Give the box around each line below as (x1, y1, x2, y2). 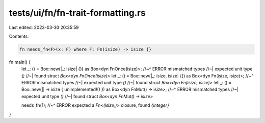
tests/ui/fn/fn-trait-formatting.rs (9, 7, 146, 18)
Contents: (9, 33, 29, 39)
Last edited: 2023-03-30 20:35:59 (9, 25, 79, 30)
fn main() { (9, 59, 31, 65)
